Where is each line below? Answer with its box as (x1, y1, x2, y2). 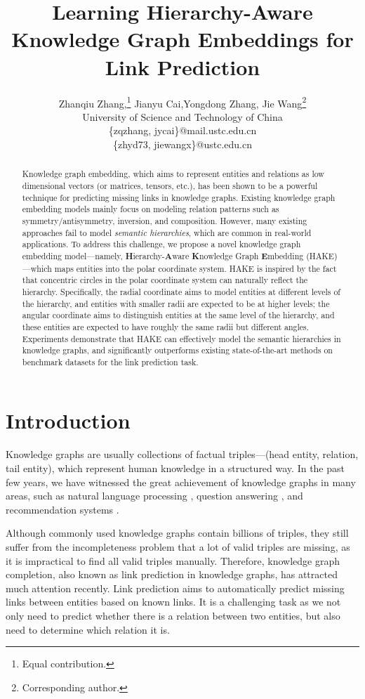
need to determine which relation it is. (6, 622, 170, 636)
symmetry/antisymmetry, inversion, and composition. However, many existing (22, 214, 307, 226)
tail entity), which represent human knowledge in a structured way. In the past (6, 461, 345, 476)
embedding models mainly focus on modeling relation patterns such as (22, 203, 279, 215)
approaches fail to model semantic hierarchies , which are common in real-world (22, 226, 312, 238)
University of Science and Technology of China (82, 109, 283, 124)
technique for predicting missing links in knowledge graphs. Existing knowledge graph (22, 191, 336, 203)
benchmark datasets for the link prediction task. (22, 355, 199, 367)
